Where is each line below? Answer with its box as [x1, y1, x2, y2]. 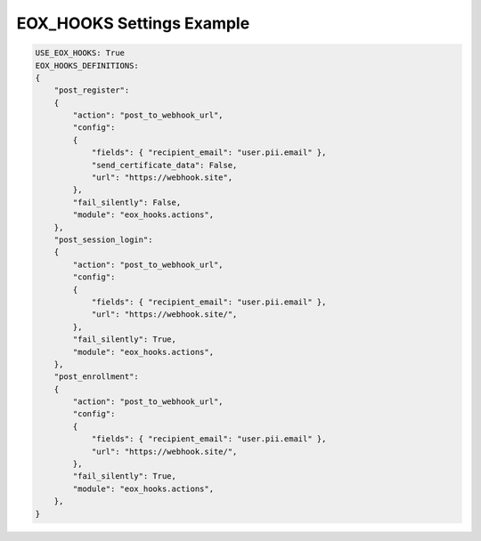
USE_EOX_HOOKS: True [35, 48, 125, 58]
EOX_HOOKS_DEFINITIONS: [35, 61, 140, 70]
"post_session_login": [53, 235, 153, 245]
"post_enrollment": [53, 372, 140, 382]
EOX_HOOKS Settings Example [16, 13, 250, 33]
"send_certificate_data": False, [91, 160, 238, 170]
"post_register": [53, 85, 130, 95]
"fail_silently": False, [72, 197, 182, 207]
